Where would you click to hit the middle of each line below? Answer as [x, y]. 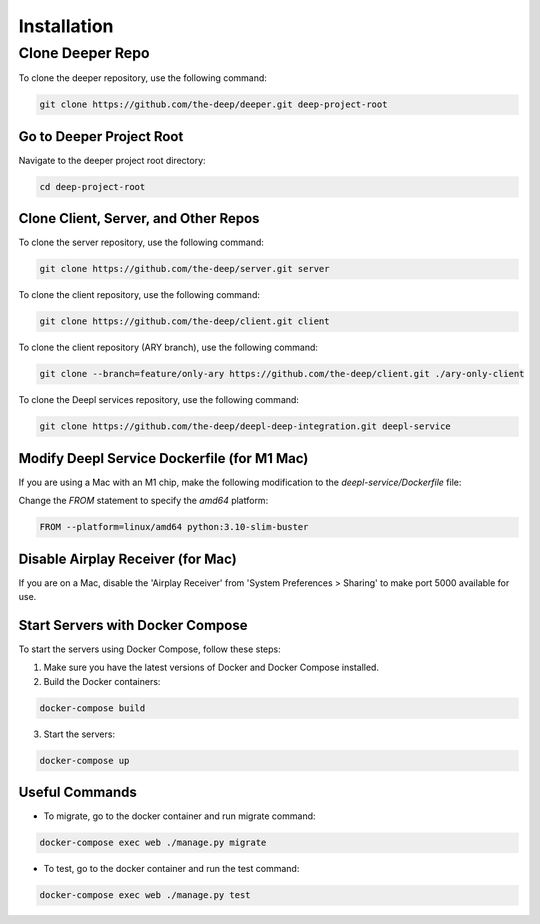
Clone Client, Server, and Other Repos [139, 218]
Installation [66, 26]
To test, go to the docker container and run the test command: [171, 869]
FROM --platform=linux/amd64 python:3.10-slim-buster [174, 527]
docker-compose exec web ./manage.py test [145, 895]
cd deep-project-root [92, 186]
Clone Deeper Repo [84, 53]
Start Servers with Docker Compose [133, 625]
